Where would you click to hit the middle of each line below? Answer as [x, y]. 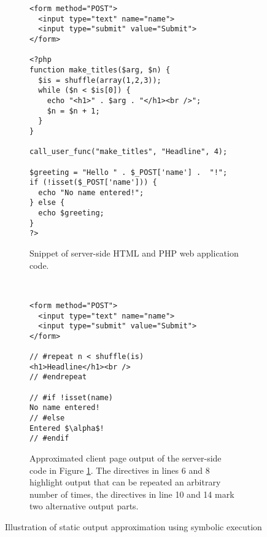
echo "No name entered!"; [91, 192]
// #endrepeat [58, 377]
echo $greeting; [71, 213]
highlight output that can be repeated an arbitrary [125, 482]
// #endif [49, 438]
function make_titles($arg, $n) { [100, 70]
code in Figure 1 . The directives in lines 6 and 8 [120, 470]
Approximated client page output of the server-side [126, 458]
